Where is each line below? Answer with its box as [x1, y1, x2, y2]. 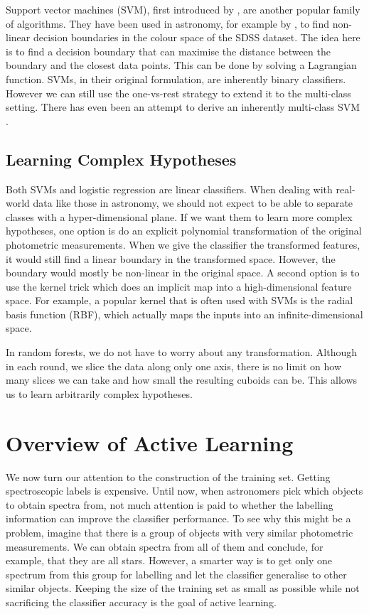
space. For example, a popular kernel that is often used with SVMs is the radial [6, 293, 353, 308]
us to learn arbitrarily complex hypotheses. [6, 386, 193, 401]
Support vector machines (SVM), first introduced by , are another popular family [6, 2, 360, 16]
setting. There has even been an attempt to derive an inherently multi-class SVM [6, 99, 360, 114]
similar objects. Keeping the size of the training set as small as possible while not [6, 581, 360, 596]
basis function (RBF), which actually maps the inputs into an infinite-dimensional [6, 306, 363, 321]
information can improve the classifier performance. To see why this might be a [6, 511, 351, 526]
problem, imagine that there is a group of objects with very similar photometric [6, 524, 353, 539]
